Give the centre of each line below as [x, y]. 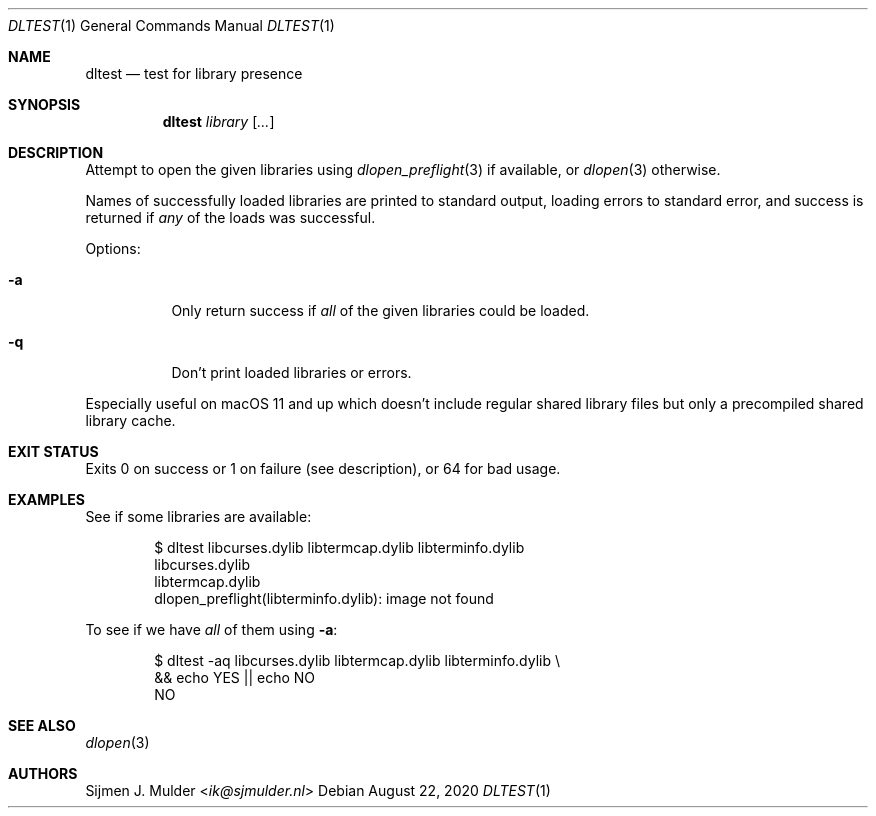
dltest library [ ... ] [218, 121]
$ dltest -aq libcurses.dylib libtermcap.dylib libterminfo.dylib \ [357, 660]
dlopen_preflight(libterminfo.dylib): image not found [324, 598]
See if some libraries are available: [198, 516]
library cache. [130, 420]
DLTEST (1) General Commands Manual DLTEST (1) [171, 25]
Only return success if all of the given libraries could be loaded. [380, 310]
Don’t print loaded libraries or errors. [291, 372]
